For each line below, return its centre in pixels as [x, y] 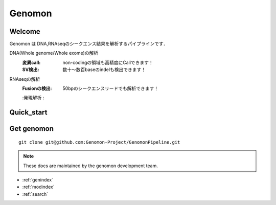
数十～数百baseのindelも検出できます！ [104, 70]
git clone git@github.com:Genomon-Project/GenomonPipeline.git [99, 142]
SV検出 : [31, 70]
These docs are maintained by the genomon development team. [90, 166]
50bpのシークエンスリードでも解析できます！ [111, 88]
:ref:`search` [35, 194]
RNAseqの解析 [25, 79]
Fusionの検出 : [37, 88]
